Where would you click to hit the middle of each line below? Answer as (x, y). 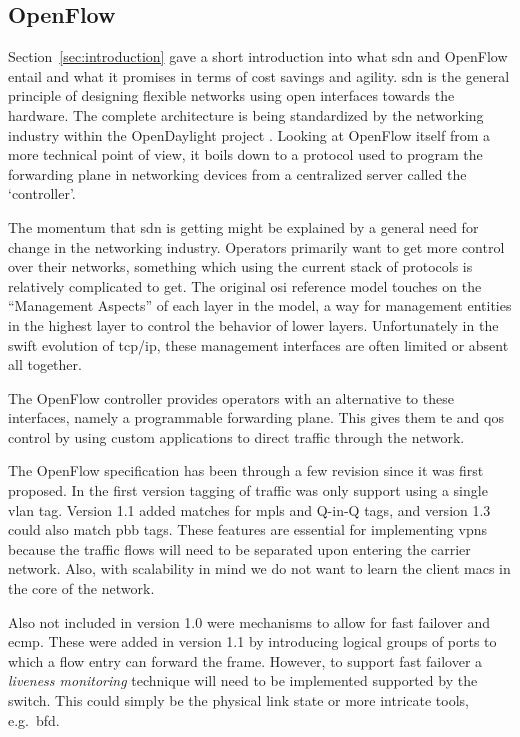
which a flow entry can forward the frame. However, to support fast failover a (245, 660)
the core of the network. (81, 588)
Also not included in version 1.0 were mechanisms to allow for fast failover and (249, 621)
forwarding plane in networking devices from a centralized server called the (237, 173)
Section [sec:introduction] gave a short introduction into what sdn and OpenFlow (258, 56)
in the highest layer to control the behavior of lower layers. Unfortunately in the (253, 324)
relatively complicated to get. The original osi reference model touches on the (245, 285)
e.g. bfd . (34, 719)
